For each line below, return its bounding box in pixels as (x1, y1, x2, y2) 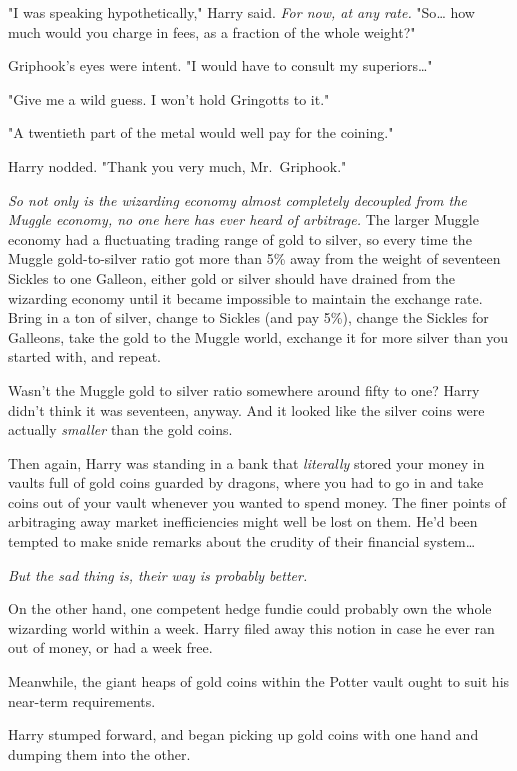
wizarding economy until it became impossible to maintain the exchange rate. (8, 287, 483, 308)
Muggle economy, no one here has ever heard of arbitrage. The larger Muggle (8, 209, 479, 230)
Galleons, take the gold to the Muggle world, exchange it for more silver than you (8, 326, 509, 347)
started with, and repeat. (8, 346, 162, 367)
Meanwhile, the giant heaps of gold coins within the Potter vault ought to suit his (8, 671, 510, 692)
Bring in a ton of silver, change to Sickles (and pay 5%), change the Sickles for (8, 307, 489, 328)
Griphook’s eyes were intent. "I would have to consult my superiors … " (8, 55, 433, 76)
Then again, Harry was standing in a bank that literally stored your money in (8, 452, 485, 473)
